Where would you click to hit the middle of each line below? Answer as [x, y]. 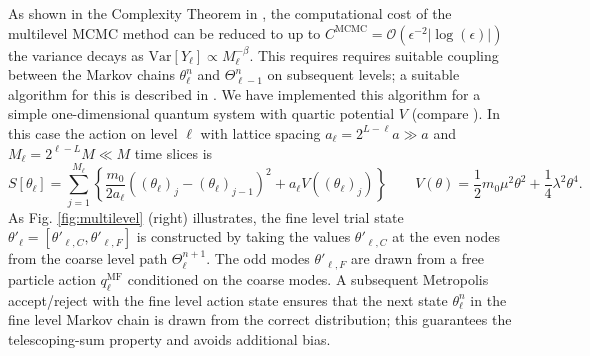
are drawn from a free [417, 258]
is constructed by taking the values [243, 236]
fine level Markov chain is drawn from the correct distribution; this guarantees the [260, 319]
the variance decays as [76, 54]
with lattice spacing [260, 132]
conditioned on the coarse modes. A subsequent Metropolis [308, 278]
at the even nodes [446, 236]
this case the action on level [93, 132]
